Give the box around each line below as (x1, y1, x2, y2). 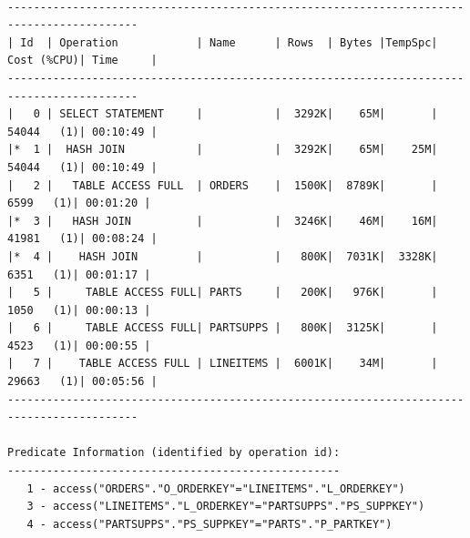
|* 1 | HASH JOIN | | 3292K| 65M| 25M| (7, 143, 438, 157)
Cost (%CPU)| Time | (7, 54, 158, 67)
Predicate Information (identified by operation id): (7, 446, 341, 460)
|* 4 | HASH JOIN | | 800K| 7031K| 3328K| (7, 249, 438, 263)
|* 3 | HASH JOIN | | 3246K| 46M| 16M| (7, 214, 438, 228)
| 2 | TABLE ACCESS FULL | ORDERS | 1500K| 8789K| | (7, 178, 438, 192)
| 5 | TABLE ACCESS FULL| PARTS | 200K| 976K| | (7, 286, 438, 299)
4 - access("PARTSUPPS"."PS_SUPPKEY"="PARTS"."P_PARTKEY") (26, 517, 393, 531)
